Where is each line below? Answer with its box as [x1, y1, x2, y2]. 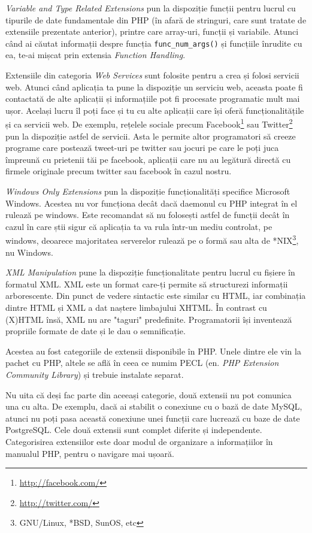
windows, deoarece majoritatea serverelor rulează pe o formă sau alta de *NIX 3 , [5, 232, 299, 247]
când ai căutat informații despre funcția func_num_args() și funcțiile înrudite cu [5, 37, 302, 49]
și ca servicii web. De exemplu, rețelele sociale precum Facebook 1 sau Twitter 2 [5, 116, 293, 131]
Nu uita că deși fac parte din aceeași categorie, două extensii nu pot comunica [5, 388, 292, 401]
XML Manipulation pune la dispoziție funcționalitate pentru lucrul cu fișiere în [5, 266, 295, 278]
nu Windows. [5, 246, 53, 258]
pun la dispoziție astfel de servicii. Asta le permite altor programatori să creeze [5, 129, 296, 142]
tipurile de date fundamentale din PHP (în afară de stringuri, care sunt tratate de [5, 13, 307, 26]
